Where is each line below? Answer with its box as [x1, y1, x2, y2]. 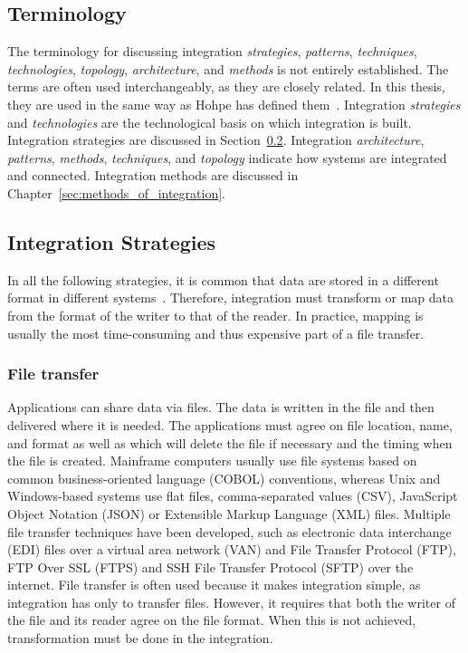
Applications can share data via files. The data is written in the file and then [7, 398, 435, 417]
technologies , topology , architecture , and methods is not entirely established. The [7, 59, 449, 78]
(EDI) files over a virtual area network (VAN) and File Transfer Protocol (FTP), [7, 540, 456, 559]
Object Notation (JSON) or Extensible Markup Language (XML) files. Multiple [7, 504, 451, 523]
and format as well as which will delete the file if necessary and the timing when [7, 433, 453, 452]
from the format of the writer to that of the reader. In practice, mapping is [7, 305, 424, 324]
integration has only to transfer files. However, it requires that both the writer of [7, 592, 455, 611]
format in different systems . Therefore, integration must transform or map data [7, 288, 454, 307]
